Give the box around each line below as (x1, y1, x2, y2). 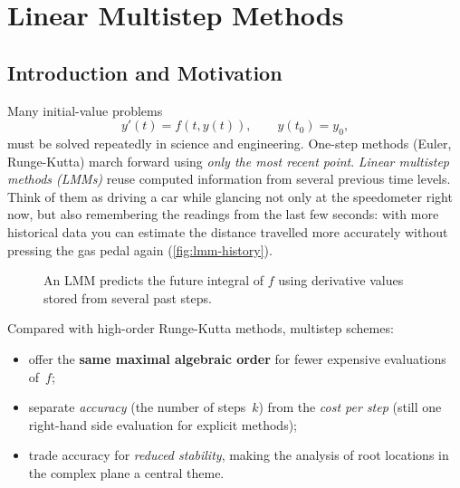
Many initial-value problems (7, 100, 163, 120)
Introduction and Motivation (7, 58, 283, 86)
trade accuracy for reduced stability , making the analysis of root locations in (28, 445, 449, 464)
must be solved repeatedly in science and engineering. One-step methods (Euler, (7, 133, 452, 152)
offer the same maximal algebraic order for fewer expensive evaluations (28, 349, 446, 368)
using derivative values (278, 271, 404, 290)
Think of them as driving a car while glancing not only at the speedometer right (7, 187, 453, 206)
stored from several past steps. (43, 288, 212, 307)
